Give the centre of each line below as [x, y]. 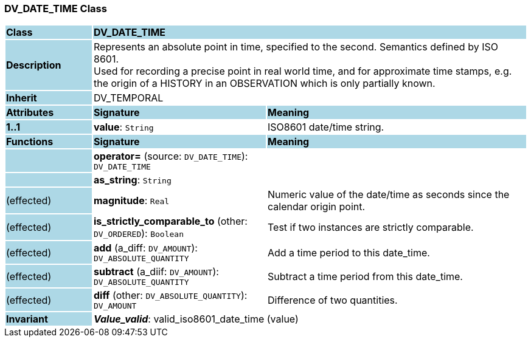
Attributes [30, 113]
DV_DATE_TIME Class [56, 9]
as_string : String [132, 180]
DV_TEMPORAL [128, 98]
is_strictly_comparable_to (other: [170, 221]
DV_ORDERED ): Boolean [139, 234]
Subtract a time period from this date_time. [365, 276]
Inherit [22, 98]
